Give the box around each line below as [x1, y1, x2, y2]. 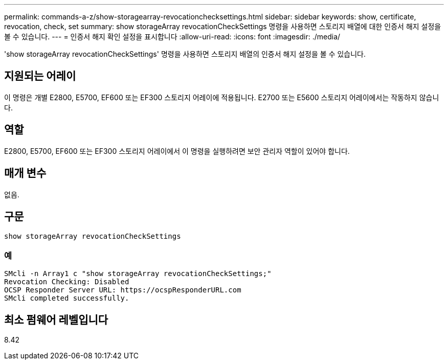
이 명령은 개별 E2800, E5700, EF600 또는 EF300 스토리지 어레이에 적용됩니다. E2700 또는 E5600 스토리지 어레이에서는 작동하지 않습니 [4, 93, 439, 102]
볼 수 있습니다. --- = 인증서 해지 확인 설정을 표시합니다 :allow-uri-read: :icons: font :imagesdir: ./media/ [4, 32, 341, 41]
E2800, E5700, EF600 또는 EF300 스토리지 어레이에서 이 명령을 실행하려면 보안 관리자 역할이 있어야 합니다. [4, 146, 350, 155]
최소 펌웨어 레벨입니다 [4, 313, 108, 326]
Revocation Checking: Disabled [4, 278, 129, 286]
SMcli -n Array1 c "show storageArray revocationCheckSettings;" [4, 269, 272, 278]
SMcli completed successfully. [4, 294, 129, 303]
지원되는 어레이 [4, 70, 76, 83]
